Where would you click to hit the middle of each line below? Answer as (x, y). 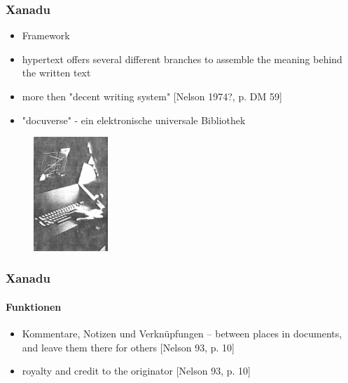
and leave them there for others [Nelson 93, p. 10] (128, 347)
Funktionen (34, 306)
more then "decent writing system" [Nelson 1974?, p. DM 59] (152, 96)
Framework (46, 35)
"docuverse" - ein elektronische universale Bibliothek (134, 120)
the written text (56, 73)
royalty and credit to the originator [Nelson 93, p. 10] (136, 371)
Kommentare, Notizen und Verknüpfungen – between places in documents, (182, 333)
